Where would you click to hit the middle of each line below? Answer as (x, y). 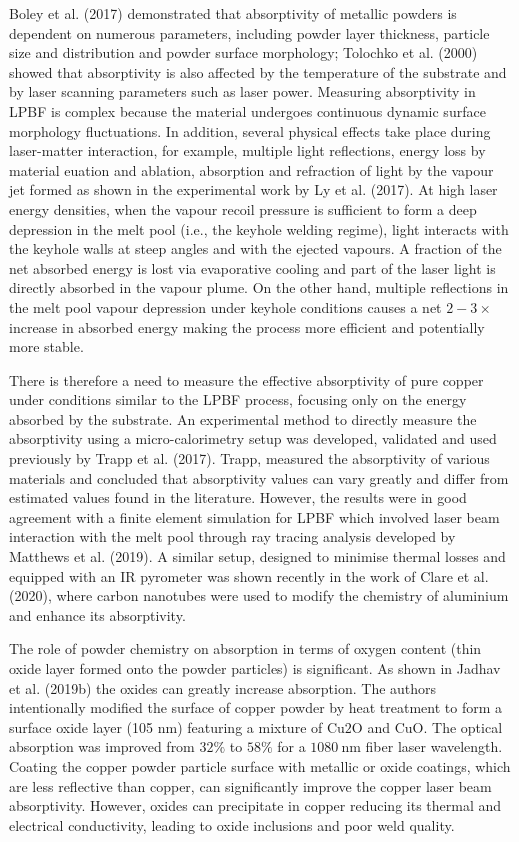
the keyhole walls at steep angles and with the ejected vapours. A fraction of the (255, 248)
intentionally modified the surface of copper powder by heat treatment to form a (256, 707)
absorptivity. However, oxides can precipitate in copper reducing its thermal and (255, 805)
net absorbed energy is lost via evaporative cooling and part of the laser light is (252, 267)
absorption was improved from (102, 746)
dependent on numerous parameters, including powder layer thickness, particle (249, 32)
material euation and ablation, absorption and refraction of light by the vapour (251, 169)
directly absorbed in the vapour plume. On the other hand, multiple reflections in (259, 287)
